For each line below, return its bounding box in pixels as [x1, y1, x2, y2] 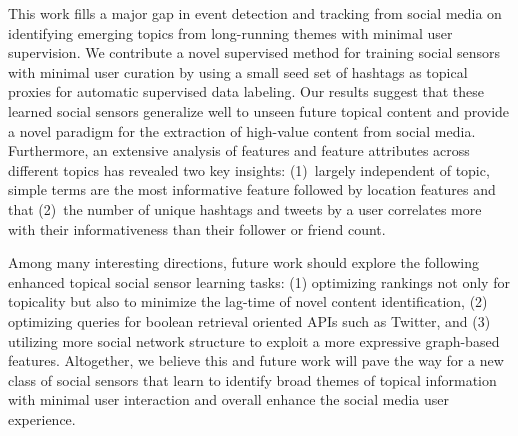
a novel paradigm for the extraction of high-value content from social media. [8, 120, 476, 141]
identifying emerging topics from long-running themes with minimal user [8, 22, 453, 43]
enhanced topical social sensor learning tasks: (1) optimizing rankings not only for [8, 271, 510, 292]
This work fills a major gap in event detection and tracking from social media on [8, 3, 502, 23]
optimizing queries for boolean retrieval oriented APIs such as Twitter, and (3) [8, 310, 491, 331]
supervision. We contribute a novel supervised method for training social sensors [8, 42, 501, 63]
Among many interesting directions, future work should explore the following [8, 252, 480, 273]
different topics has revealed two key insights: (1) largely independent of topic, [8, 159, 490, 180]
